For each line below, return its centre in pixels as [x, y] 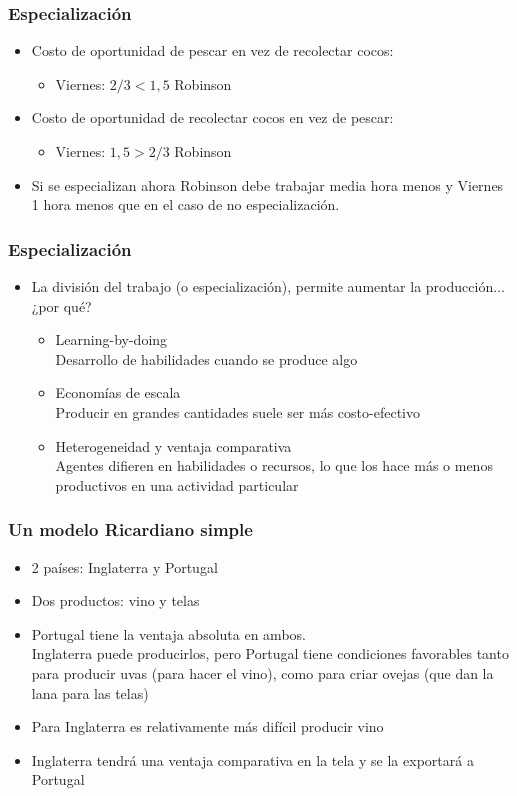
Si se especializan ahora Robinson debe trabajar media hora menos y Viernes [267, 184]
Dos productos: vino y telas [115, 600]
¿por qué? [61, 305]
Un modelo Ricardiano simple [130, 529]
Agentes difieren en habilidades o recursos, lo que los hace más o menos [274, 465]
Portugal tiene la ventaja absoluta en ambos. [168, 633]
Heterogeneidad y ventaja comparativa [173, 445]
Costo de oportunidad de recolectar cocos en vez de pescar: [212, 117]
